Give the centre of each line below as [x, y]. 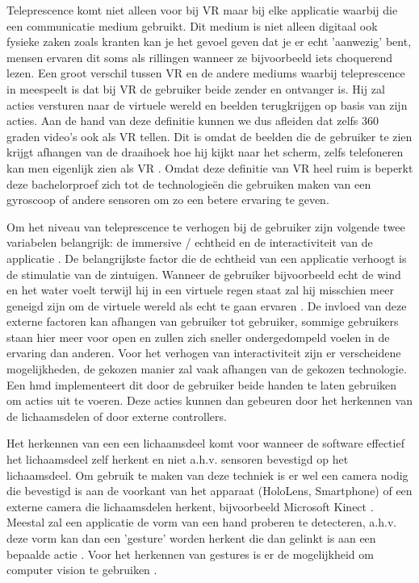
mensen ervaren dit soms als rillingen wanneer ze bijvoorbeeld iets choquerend [200, 57]
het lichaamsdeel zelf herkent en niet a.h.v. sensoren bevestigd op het [178, 459]
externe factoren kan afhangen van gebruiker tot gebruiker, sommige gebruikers [203, 321]
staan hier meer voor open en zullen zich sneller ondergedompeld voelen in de [198, 337]
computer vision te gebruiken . [82, 570]
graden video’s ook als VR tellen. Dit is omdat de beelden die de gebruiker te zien [209, 136]
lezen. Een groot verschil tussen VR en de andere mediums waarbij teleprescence [206, 73]
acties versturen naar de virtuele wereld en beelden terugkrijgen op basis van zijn [207, 104]
